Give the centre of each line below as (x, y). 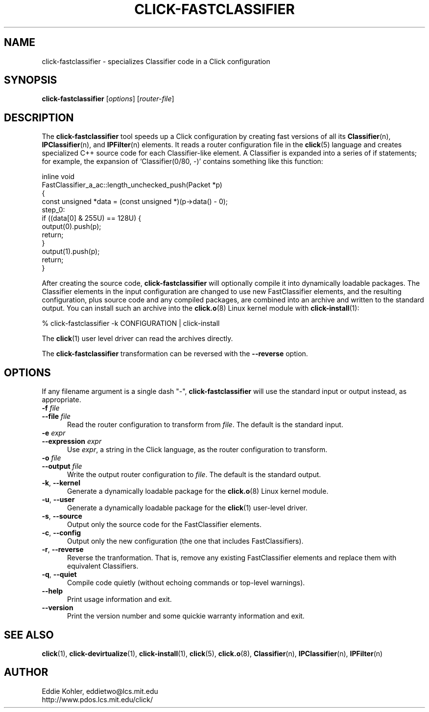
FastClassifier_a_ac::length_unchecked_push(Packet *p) (132, 185)
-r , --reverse (63, 550)
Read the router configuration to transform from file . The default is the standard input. (205, 425)
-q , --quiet (59, 574)
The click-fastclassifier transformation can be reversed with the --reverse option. (175, 354)
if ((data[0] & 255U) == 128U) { (92, 218)
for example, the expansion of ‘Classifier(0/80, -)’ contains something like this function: (182, 161)
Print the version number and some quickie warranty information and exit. (186, 616)
